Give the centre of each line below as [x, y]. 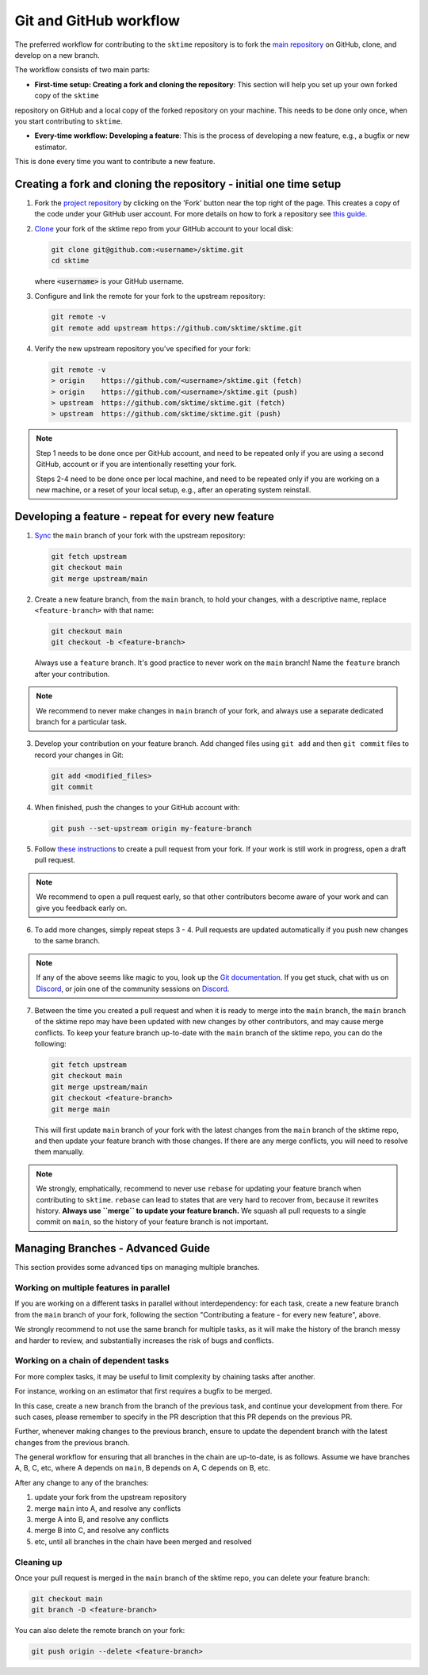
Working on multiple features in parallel [92, 1288]
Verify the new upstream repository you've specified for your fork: [143, 348]
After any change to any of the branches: [82, 1482]
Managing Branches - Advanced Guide [112, 1249]
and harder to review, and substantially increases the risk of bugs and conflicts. [144, 1340]
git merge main [80, 1109]
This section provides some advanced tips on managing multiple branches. [137, 1268]
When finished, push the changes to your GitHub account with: [137, 808]
